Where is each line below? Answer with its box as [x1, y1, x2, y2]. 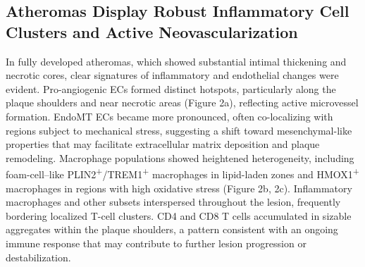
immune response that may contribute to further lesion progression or [6, 235, 307, 250]
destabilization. [6, 249, 71, 264]
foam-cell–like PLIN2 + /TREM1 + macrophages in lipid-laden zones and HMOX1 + [6, 165, 359, 181]
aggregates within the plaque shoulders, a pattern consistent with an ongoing [6, 222, 338, 237]
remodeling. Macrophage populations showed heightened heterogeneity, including [6, 150, 354, 165]
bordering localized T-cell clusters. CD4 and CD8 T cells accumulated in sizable [6, 208, 352, 223]
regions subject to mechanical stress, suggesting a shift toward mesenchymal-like [6, 123, 352, 137]
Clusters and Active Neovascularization [6, 20, 298, 42]
